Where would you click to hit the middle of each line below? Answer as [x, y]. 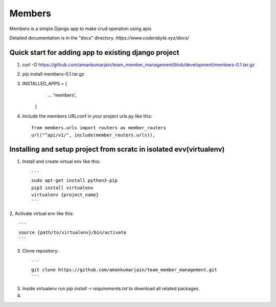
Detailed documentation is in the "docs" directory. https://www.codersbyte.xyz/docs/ [99, 38]
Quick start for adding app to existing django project [95, 52]
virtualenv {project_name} [65, 195]
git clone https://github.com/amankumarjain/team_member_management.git [124, 270]
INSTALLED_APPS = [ [45, 83]
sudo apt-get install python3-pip [74, 181]
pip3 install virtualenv [62, 187]
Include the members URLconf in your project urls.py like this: [87, 116]
